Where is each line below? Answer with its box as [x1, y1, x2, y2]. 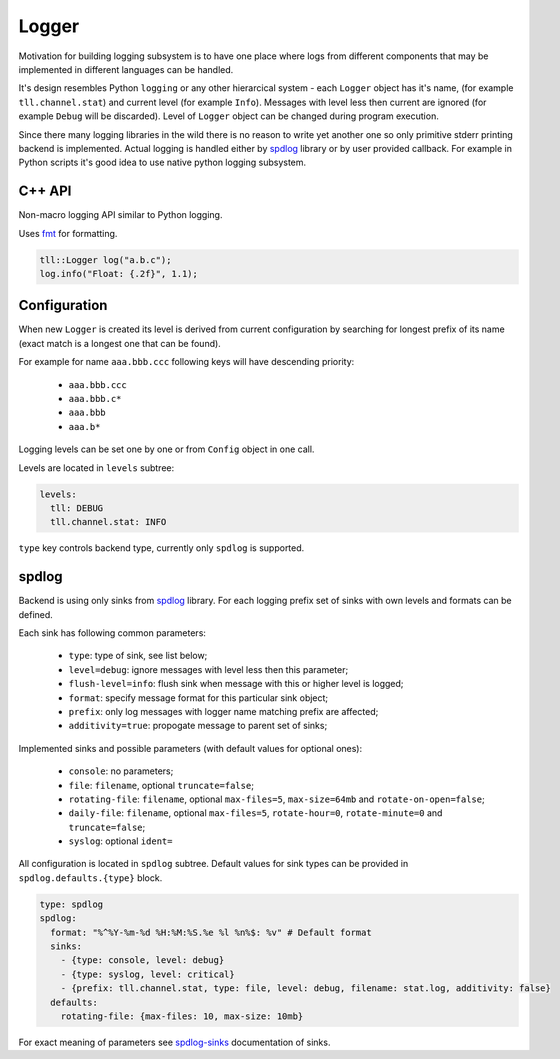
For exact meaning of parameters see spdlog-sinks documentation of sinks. [18, 1036, 331, 1048]
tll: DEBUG [50, 502, 104, 514]
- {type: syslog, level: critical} [60, 968, 235, 980]
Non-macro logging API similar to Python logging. [18, 209, 223, 221]
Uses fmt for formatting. [18, 227, 118, 239]
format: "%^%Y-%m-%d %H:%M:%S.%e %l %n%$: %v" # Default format [50, 926, 372, 938]
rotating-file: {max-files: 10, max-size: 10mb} [60, 1010, 304, 1022]
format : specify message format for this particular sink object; [68, 691, 329, 704]
